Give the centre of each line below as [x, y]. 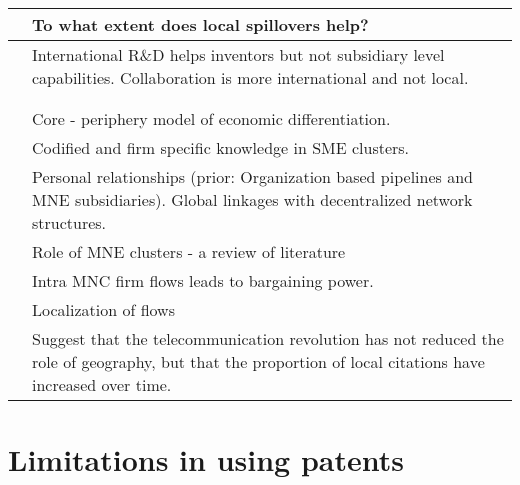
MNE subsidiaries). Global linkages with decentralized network [252, 199]
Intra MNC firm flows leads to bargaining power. [203, 280]
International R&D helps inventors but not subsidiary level [238, 54]
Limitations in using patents [206, 459]
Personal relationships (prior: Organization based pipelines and [252, 176]
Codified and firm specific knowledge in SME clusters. [221, 147]
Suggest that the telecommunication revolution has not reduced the [268, 338]
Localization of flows [103, 309]
